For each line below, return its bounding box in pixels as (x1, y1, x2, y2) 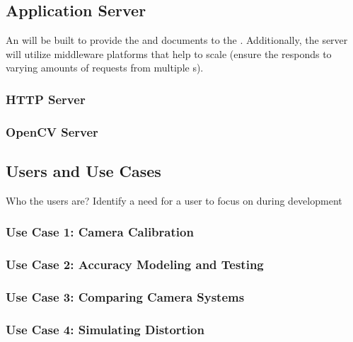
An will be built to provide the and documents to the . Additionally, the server (6, 33, 348, 47)
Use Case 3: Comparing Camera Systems (6, 288, 245, 306)
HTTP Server (6, 90, 86, 108)
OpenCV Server (6, 122, 98, 140)
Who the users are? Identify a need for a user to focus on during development (6, 193, 342, 207)
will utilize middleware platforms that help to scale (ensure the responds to (6, 46, 332, 61)
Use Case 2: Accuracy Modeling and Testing (6, 256, 264, 273)
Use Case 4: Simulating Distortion (6, 320, 204, 338)
